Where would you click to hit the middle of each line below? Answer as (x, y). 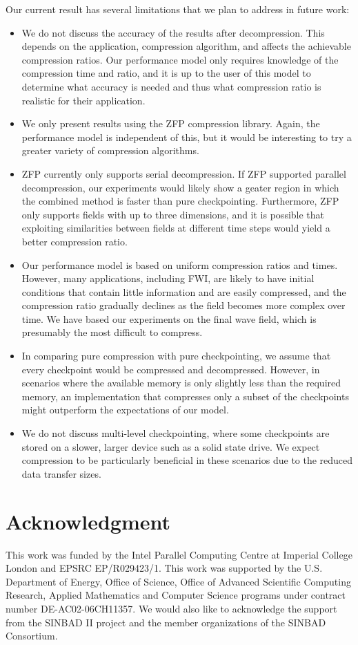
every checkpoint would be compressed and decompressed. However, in (171, 369)
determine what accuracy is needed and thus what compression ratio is (171, 86)
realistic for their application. (83, 100)
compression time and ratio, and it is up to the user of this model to (166, 73)
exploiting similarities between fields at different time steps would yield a (176, 228)
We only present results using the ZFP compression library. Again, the (171, 123)
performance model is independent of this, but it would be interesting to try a (187, 137)
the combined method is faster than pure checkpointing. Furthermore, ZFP (180, 201)
